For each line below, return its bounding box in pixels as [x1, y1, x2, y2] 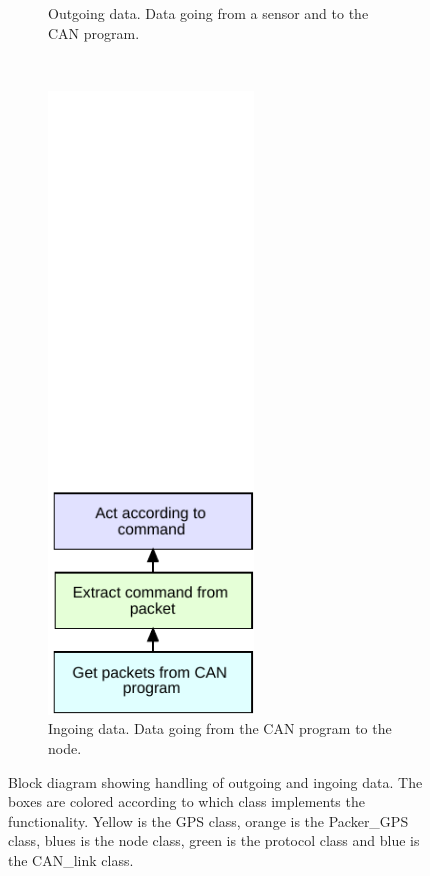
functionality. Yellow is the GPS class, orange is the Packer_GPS [8, 810, 409, 831]
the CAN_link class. [8, 849, 134, 870]
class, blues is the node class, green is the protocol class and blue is [8, 830, 420, 851]
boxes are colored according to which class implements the [8, 791, 365, 812]
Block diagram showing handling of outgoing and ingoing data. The [8, 771, 423, 792]
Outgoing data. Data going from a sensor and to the [48, 3, 369, 23]
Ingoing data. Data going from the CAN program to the [48, 718, 392, 739]
